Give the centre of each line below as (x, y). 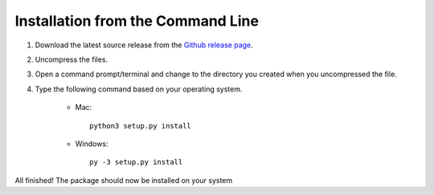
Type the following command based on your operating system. (139, 89)
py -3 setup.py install (136, 162)
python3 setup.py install (141, 126)
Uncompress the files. (72, 59)
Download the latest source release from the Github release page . (144, 45)
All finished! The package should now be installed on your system (124, 180)
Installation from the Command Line (137, 21)
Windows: (92, 144)
